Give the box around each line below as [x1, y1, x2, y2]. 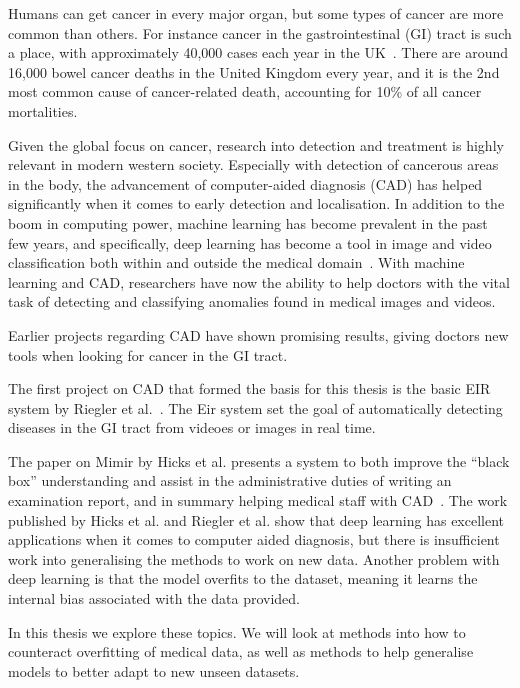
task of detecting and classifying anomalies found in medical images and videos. [8, 291, 496, 312]
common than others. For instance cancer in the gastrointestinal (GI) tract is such [8, 22, 512, 43]
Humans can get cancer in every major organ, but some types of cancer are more [8, 3, 504, 23]
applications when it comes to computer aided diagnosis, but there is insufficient [8, 529, 500, 550]
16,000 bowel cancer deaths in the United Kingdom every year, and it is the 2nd [8, 61, 500, 82]
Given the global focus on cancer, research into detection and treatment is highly [8, 134, 504, 155]
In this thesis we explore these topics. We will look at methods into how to [8, 621, 466, 642]
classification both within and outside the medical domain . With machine [8, 252, 465, 273]
